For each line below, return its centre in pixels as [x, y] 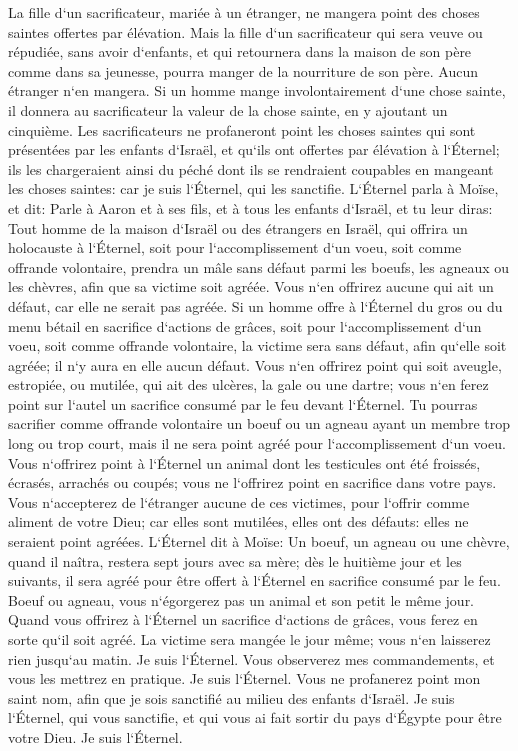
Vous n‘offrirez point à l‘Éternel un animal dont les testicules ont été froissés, [244, 462]
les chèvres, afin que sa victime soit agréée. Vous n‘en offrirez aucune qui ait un [251, 286]
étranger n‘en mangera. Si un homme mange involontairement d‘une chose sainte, [257, 90]
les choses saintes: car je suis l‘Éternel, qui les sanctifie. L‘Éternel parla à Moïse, [253, 188]
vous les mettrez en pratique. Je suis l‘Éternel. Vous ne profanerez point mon [244, 678]
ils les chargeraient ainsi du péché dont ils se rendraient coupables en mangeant [251, 168]
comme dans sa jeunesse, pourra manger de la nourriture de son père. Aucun [243, 70]
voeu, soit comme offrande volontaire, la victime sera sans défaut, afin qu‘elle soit [257, 345]
